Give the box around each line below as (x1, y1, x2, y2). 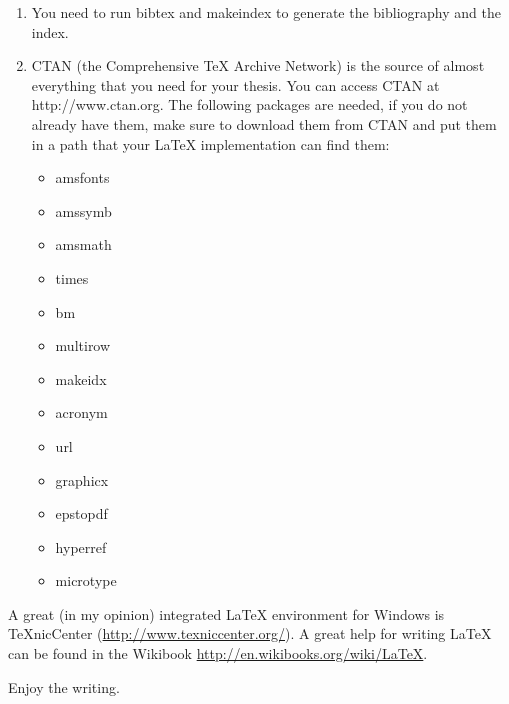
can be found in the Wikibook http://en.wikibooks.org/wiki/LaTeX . (8, 643, 428, 664)
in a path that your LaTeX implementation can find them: (31, 133, 390, 154)
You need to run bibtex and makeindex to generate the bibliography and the (31, 2, 501, 22)
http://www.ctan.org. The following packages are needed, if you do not (31, 94, 468, 115)
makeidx (55, 368, 107, 389)
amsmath (55, 234, 112, 255)
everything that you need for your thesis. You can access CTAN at (31, 74, 440, 95)
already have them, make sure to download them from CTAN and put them (31, 113, 497, 134)
